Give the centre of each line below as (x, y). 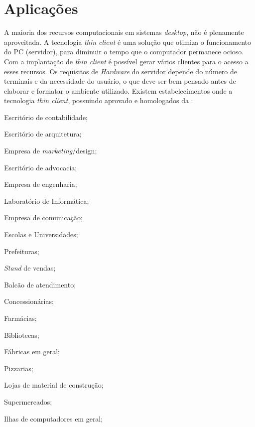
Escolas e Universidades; (41, 234)
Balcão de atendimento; (40, 284)
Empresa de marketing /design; (51, 151)
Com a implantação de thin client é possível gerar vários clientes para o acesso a (126, 61)
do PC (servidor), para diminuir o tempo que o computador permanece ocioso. (124, 52)
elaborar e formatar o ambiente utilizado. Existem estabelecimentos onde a (118, 90)
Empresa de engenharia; (41, 184)
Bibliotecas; (22, 335)
